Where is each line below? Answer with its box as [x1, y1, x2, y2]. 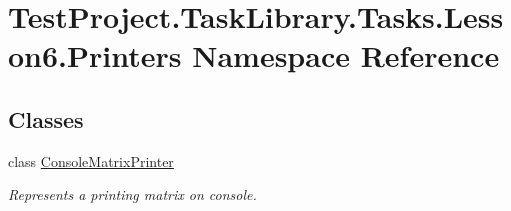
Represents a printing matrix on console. [8, 184, 257, 205]
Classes [8, 103, 84, 134]
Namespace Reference [192, 35, 500, 76]
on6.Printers [8, 35, 182, 76]
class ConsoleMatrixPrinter [8, 150, 174, 171]
